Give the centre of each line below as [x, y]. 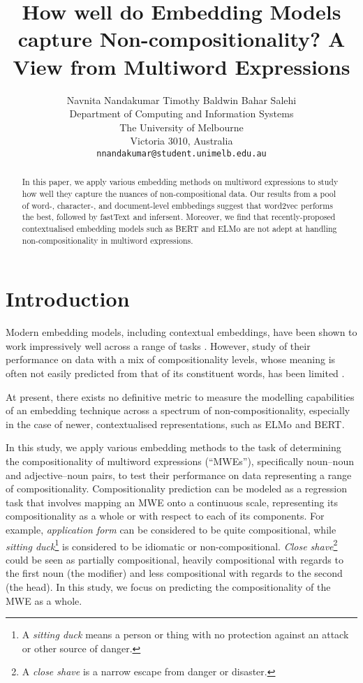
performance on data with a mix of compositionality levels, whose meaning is [171, 359]
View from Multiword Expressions [181, 66]
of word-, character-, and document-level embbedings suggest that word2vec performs [177, 205]
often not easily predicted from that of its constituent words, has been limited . [175, 373]
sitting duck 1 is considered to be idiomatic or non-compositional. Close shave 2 [172, 545]
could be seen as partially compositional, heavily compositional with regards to [175, 559]
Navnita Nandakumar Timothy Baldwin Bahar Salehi [181, 100]
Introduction [68, 299]
